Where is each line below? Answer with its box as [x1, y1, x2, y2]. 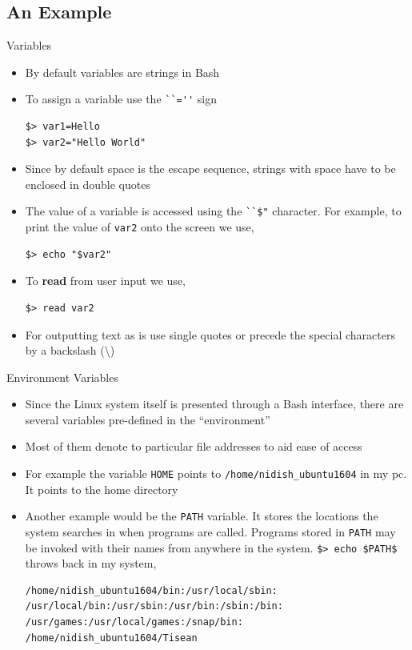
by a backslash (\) [25, 342, 115, 359]
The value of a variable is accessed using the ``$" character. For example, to [25, 203, 402, 219]
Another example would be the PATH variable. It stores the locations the [25, 508, 378, 524]
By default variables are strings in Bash [25, 63, 220, 80]
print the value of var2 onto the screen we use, [25, 219, 254, 235]
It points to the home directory [25, 480, 178, 497]
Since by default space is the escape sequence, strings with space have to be [25, 160, 396, 177]
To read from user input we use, [25, 272, 186, 289]
